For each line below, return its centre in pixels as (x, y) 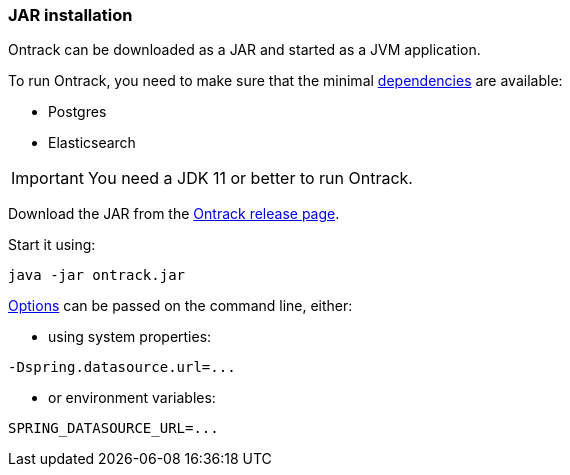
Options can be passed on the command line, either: (180, 306)
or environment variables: (132, 398)
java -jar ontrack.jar (97, 275)
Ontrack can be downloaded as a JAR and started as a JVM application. (244, 50)
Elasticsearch (92, 143)
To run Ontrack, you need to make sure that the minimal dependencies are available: (285, 81)
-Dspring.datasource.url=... (122, 367)
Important (47, 178)
